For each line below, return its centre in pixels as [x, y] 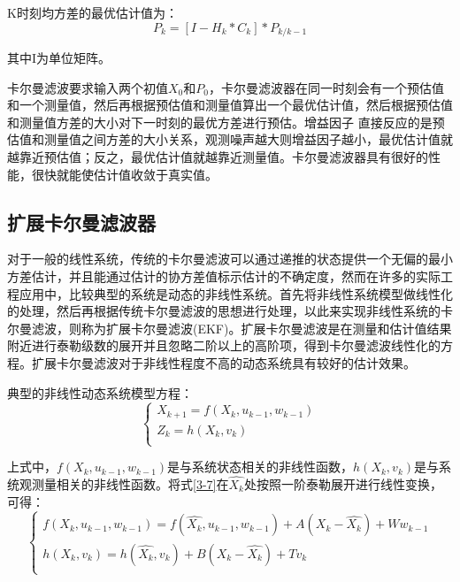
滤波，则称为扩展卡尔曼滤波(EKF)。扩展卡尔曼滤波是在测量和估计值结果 [241, 328]
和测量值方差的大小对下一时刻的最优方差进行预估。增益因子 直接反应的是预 [226, 122]
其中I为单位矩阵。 [59, 58]
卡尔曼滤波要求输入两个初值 [88, 87]
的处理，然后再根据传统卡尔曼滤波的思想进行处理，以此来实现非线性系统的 [224, 311]
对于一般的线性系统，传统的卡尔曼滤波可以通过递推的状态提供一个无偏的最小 [230, 259]
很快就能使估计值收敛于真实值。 [124, 174]
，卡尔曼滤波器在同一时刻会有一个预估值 [326, 87]
